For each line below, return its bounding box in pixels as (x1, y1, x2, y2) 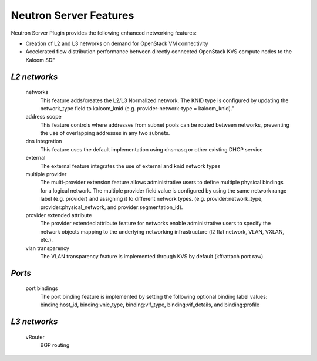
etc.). (40, 237, 53, 244)
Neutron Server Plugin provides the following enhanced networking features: (11, 29, 197, 36)
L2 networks (11, 72, 58, 82)
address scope (25, 113, 62, 120)
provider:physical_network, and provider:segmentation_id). (40, 203, 183, 211)
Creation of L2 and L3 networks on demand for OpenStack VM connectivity (25, 40, 208, 47)
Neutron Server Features (11, 9, 134, 22)
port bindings (25, 285, 58, 292)
